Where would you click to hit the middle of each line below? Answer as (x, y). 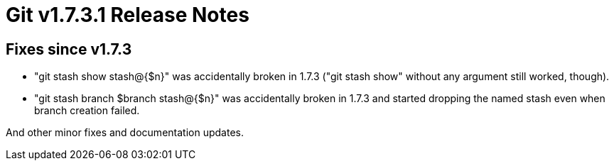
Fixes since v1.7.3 (69, 49)
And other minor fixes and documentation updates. (125, 133)
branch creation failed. (87, 111)
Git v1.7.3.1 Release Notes (128, 15)
